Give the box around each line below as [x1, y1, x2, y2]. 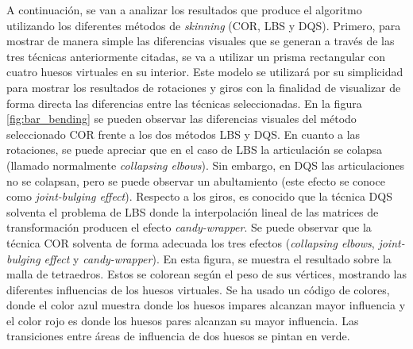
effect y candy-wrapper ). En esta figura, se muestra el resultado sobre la [44, 250, 392, 267]
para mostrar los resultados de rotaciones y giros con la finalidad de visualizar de [6, 79, 401, 95]
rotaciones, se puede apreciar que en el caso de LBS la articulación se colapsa [6, 141, 382, 158]
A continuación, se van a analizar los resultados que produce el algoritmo [6, 2, 362, 17]
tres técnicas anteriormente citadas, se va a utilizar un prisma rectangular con [6, 48, 386, 64]
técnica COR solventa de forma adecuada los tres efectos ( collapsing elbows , [6, 234, 375, 251]
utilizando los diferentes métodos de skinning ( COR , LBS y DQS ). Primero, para [6, 17, 401, 33]
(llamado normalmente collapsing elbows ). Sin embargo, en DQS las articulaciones [6, 156, 405, 173]
